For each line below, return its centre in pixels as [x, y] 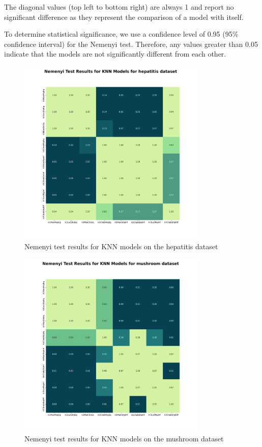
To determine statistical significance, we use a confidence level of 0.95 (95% [121, 34]
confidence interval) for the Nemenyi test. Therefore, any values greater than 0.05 [131, 44]
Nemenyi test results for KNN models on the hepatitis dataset [121, 246]
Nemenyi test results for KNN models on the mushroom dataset [124, 439]
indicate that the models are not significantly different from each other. [115, 54]
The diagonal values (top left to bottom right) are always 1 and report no [119, 7]
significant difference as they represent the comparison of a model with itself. [124, 17]
